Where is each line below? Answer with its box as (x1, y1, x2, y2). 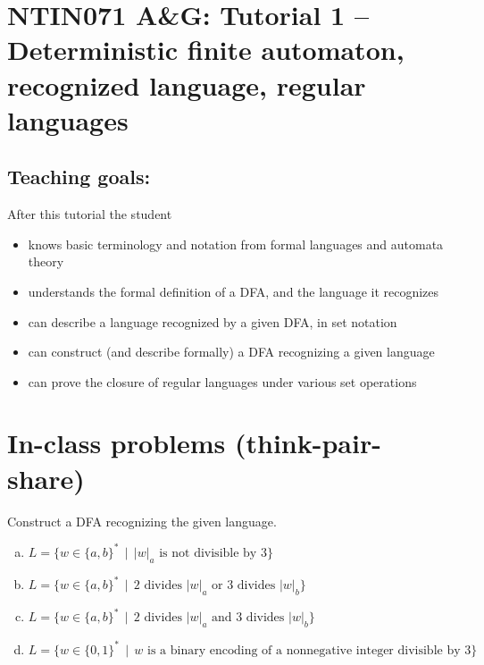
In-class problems (7, 425, 226, 461)
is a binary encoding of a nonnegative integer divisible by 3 (147, 644, 471, 657)
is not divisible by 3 (159, 546, 267, 560)
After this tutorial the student (7, 205, 172, 223)
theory (28, 252, 64, 271)
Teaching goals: (7, 163, 151, 190)
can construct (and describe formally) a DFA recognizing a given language (28, 342, 435, 361)
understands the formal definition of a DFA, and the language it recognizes (28, 282, 439, 300)
